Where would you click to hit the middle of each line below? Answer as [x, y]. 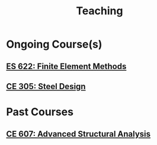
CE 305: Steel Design [46, 86]
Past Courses [40, 112]
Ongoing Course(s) [54, 44]
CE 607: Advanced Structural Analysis [78, 134]
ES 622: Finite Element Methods [66, 66]
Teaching [100, 11]
